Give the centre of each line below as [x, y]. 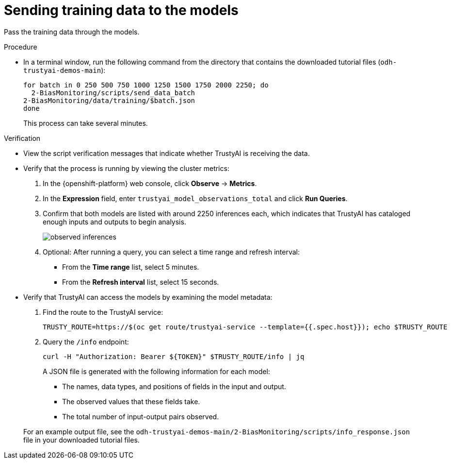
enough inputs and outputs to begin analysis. [114, 222]
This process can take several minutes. [86, 123]
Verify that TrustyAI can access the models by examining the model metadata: [148, 297]
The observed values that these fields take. [131, 401]
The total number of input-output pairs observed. [141, 416]
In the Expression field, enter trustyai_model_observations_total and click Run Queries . [195, 198]
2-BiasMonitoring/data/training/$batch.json [109, 100]
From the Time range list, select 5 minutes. [131, 267]
